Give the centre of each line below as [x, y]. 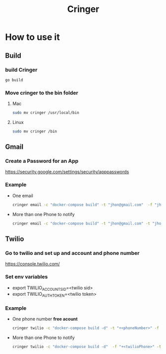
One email [23, 196]
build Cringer [21, 70]
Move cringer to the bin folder [42, 93]
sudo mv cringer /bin [34, 131]
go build [14, 80]
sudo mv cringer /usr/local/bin [46, 113]
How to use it [33, 37]
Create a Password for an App [42, 161]
